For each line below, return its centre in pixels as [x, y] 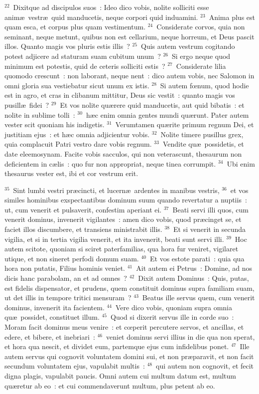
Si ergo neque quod [201, 56]
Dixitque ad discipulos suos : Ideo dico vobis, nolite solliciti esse [111, 7]
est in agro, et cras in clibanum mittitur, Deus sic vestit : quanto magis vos [120, 95]
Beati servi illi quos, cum [210, 209]
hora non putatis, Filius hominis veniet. [65, 268]
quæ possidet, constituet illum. [52, 317]
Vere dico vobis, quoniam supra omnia [174, 307]
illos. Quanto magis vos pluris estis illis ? [67, 46]
